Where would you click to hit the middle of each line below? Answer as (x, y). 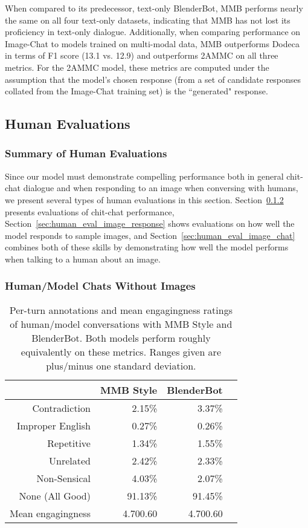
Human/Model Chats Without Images (100, 286)
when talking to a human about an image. (83, 259)
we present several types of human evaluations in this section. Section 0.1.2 (144, 199)
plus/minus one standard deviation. (121, 365)
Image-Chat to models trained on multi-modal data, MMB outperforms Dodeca (152, 43)
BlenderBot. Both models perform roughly (121, 337)
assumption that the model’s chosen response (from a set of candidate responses (153, 79)
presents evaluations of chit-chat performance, (90, 211)
